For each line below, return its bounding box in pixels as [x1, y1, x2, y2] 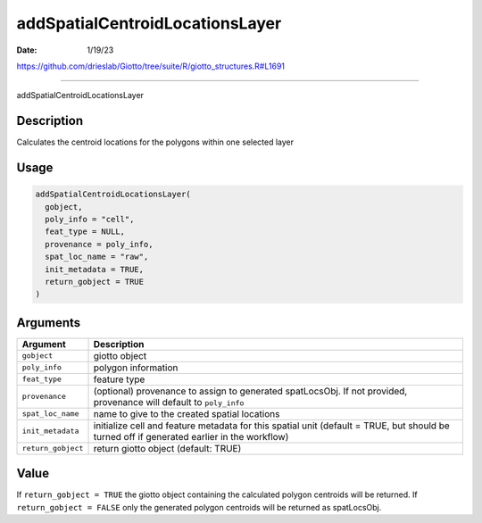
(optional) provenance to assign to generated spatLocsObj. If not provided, [93, 385, 408, 397]
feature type [93, 373, 145, 386]
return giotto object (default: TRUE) [93, 442, 242, 454]
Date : [16, 45, 37, 55]
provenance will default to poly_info [93, 395, 245, 408]
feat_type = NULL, [45, 227, 125, 237]
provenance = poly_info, [45, 239, 154, 249]
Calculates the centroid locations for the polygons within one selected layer [16, 137, 295, 147]
